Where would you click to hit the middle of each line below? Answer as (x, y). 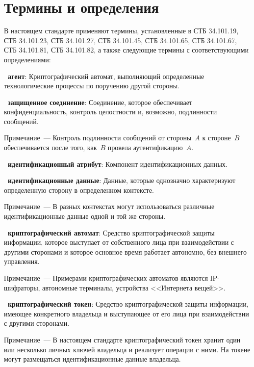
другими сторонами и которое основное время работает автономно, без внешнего (125, 251)
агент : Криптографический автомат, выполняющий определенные (106, 76)
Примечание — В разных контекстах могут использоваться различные (109, 206)
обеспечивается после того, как (51, 147)
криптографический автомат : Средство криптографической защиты (111, 232)
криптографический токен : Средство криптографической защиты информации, (128, 304)
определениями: (27, 59)
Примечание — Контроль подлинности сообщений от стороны (98, 138)
